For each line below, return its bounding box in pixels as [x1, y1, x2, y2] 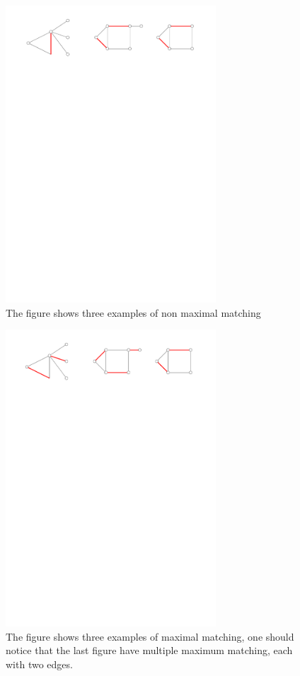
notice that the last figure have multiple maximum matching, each [6, 643, 293, 658]
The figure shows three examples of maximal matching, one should [6, 629, 294, 643]
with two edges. [6, 656, 73, 671]
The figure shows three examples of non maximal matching [6, 305, 261, 320]
